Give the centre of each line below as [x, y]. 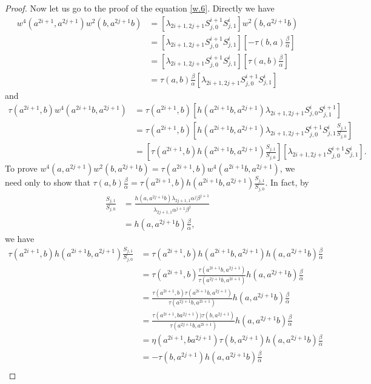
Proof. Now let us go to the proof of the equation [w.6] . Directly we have [140, 8]
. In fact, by [287, 182]
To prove [21, 168]
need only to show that [48, 182]
